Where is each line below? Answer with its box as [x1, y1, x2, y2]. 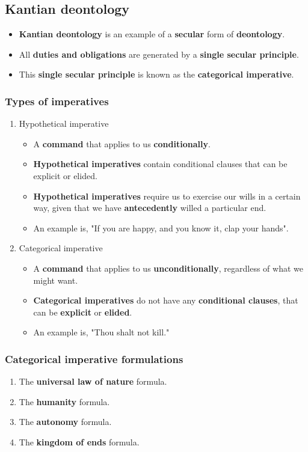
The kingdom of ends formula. [19, 435, 140, 448]
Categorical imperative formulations [5, 351, 183, 366]
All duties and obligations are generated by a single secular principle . [19, 47, 299, 60]
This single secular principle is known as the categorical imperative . [19, 68, 294, 81]
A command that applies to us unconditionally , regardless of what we [33, 261, 303, 274]
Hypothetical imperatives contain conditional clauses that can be [33, 157, 288, 170]
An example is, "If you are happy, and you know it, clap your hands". [33, 221, 289, 234]
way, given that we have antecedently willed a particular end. [33, 201, 266, 214]
